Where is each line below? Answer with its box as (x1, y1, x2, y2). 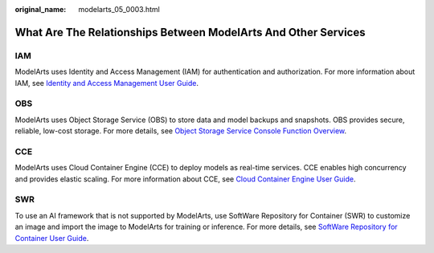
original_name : (14, 5, 67, 14)
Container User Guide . (14, 233, 89, 243)
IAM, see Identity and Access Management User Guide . (14, 78, 199, 88)
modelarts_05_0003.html (78, 5, 160, 14)
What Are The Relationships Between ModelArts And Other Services (14, 25, 366, 39)
